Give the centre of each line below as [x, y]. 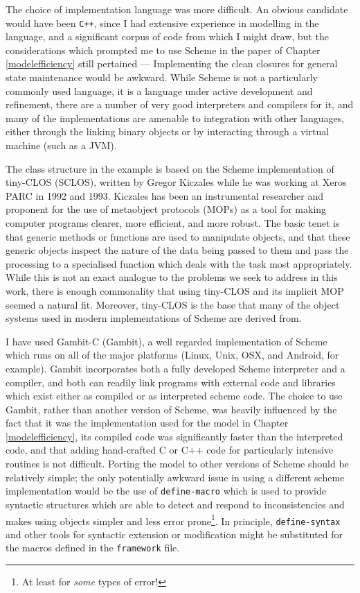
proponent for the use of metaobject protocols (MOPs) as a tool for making [166, 209]
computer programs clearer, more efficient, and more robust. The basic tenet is [173, 222]
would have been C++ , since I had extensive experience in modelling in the [162, 23]
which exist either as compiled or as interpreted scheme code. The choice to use [174, 396]
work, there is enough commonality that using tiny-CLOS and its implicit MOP [175, 290]
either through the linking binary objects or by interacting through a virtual [168, 131]
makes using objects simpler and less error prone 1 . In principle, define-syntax [173, 519]
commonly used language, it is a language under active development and [159, 91]
